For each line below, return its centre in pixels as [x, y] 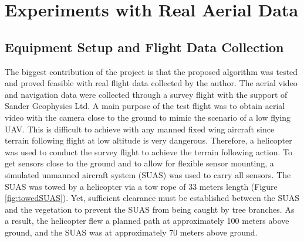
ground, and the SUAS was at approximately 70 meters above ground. [131, 232]
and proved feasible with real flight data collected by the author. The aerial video [151, 83]
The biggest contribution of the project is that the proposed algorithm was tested [151, 71]
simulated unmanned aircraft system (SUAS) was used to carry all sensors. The [148, 174]
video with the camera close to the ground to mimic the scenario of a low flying [148, 117]
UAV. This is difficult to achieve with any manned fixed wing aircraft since [140, 129]
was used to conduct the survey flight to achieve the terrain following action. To [148, 151]
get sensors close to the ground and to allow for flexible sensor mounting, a [139, 163]
